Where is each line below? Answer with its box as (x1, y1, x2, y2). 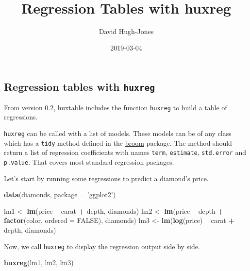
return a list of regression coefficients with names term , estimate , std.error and (4, 147, 246, 157)
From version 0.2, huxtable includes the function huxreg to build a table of (4, 102, 227, 112)
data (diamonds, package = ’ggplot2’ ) (4, 189, 116, 200)
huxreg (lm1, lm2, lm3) (4, 257, 74, 268)
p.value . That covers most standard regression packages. (4, 156, 174, 167)
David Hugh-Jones (99, 26, 154, 36)
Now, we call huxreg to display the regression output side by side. (4, 241, 200, 251)
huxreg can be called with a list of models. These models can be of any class (4, 128, 232, 138)
